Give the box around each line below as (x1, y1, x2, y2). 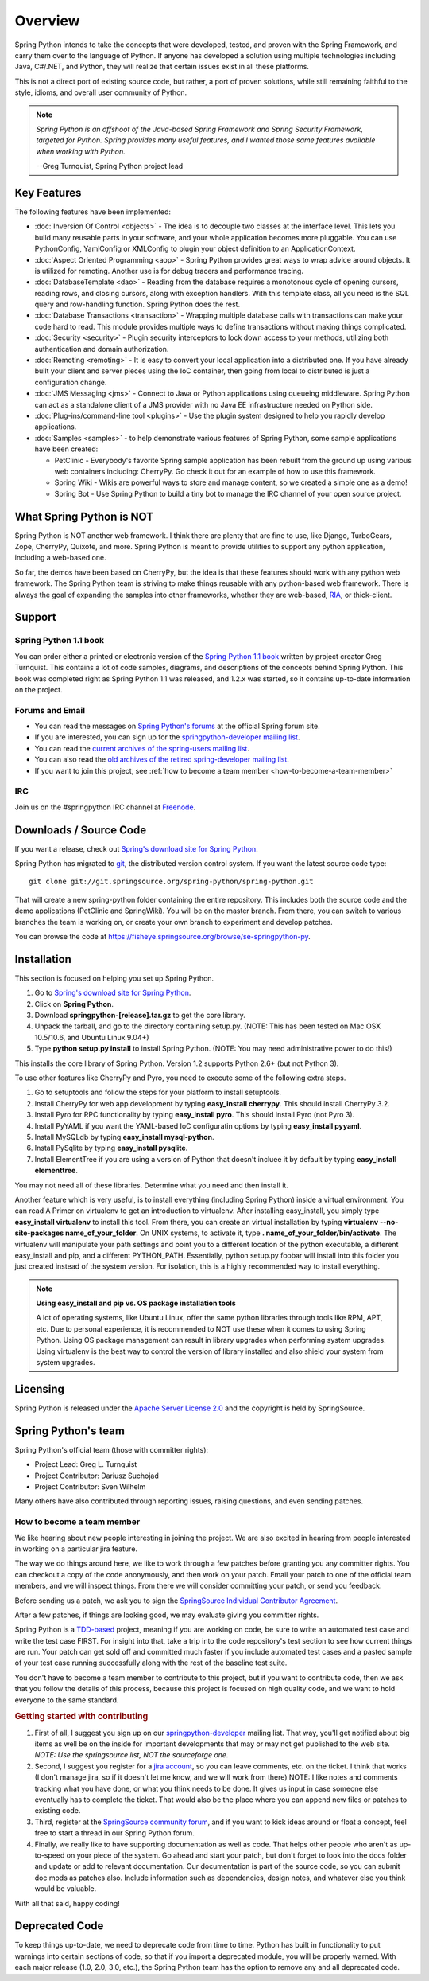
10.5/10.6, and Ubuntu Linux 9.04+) (34, 1032, 150, 1042)
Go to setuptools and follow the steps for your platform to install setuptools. (34, 1087, 282, 1098)
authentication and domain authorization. (34, 344, 169, 353)
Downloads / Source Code (14, 823, 147, 836)
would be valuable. (34, 1884, 97, 1893)
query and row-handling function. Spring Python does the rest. (34, 299, 241, 310)
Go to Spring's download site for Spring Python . (34, 988, 191, 998)
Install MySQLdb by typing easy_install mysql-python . (34, 1133, 214, 1141)
